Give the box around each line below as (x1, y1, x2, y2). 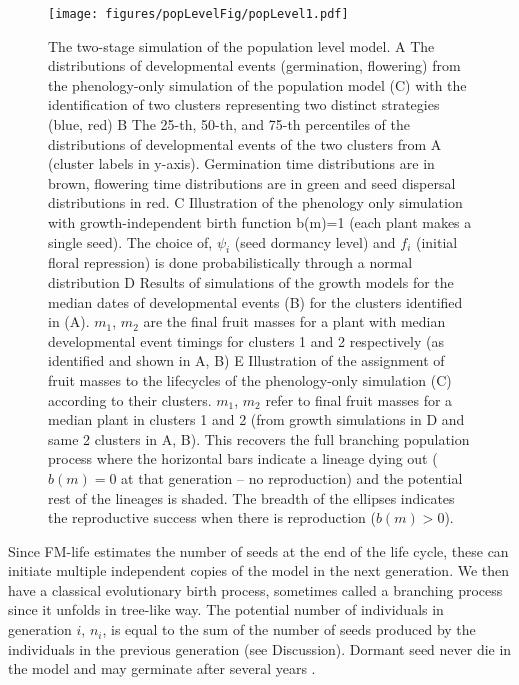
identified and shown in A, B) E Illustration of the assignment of (48, 350, 445, 371)
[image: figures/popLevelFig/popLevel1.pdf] (48, 7, 349, 21)
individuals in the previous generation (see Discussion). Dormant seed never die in (8, 638, 512, 659)
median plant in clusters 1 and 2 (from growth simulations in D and (48, 409, 465, 430)
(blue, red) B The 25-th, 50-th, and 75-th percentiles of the (48, 114, 411, 135)
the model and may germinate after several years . (8, 658, 316, 679)
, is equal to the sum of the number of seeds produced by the (102, 619, 476, 640)
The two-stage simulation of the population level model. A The (48, 35, 435, 56)
